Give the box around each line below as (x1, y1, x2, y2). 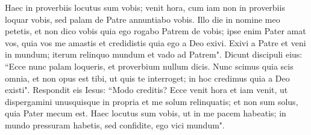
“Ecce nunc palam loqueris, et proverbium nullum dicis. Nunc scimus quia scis (5, 59, 294, 72)
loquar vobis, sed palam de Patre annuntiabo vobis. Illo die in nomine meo (5, 13, 280, 25)
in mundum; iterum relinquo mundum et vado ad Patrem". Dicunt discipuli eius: (5, 48, 303, 61)
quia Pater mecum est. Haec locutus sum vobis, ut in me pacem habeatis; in (5, 107, 286, 119)
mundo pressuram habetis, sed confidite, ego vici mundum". (5, 118, 225, 131)
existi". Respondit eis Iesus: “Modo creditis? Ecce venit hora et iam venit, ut (5, 83, 288, 96)
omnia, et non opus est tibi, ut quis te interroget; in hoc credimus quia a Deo (5, 71, 290, 84)
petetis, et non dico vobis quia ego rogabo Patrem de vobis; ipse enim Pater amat (5, 25, 306, 37)
